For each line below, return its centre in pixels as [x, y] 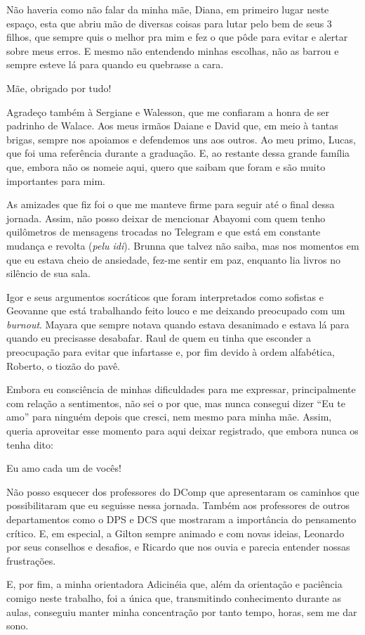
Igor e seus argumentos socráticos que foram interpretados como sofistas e [165, 296]
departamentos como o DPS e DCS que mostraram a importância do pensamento [181, 519]
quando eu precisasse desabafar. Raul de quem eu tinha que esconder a [159, 338]
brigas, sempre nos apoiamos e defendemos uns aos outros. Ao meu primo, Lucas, [181, 139]
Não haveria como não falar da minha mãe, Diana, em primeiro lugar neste [168, 9]
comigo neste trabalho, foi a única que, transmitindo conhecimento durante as [174, 597]
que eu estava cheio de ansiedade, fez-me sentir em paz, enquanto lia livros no [173, 259]
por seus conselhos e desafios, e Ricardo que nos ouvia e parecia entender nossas [178, 547]
